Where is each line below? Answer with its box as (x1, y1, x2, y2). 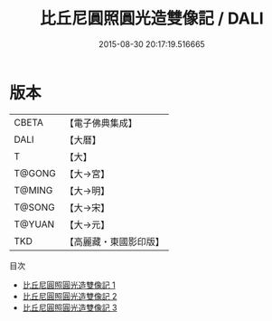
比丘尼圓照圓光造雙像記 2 (22, 290, 117, 301)
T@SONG (14, 201, 56, 213)
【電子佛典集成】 (64, 117, 137, 129)
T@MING (14, 184, 53, 196)
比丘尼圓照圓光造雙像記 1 (22, 279, 116, 290)
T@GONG (14, 166, 56, 179)
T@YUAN (14, 218, 55, 231)
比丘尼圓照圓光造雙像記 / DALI (40, 8, 264, 29)
